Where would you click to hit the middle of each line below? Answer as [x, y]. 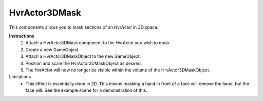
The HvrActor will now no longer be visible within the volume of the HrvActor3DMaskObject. [118, 70]
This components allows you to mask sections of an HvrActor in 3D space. [84, 27]
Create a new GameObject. [53, 50]
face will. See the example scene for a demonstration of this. [86, 90]
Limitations [20, 77]
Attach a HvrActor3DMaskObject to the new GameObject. [83, 56]
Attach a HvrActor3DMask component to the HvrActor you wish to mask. [98, 43]
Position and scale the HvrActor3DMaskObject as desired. [84, 63]
